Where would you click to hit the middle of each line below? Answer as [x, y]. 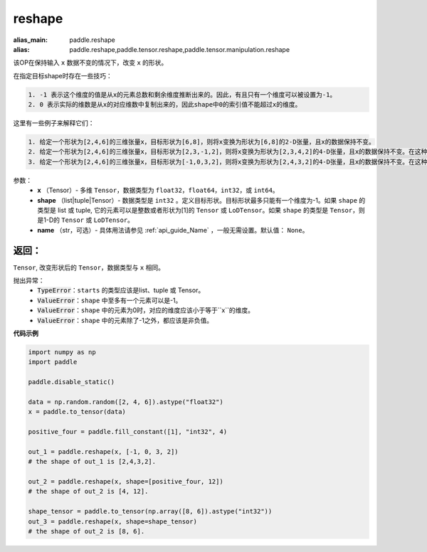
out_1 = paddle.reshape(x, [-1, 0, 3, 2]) [103, 451]
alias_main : [30, 40]
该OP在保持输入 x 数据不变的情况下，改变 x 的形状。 [90, 63]
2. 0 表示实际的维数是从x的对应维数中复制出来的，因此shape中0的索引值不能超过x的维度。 [165, 105]
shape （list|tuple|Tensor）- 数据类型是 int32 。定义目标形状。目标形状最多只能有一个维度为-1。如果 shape [197, 200]
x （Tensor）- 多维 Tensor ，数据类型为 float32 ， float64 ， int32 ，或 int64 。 [158, 190]
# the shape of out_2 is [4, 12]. [88, 492]
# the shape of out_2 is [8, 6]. [86, 531]
